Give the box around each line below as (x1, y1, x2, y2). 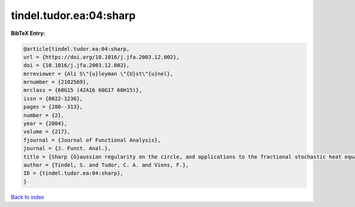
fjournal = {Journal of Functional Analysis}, (23, 136, 161, 144)
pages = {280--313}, (23, 104, 83, 110)
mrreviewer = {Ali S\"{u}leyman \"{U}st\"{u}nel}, (23, 70, 174, 77)
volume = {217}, (23, 128, 71, 135)
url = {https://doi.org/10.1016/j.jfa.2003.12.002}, (23, 53, 180, 60)
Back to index (11, 193, 44, 200)
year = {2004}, (23, 120, 67, 127)
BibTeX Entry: (11, 30, 46, 37)
